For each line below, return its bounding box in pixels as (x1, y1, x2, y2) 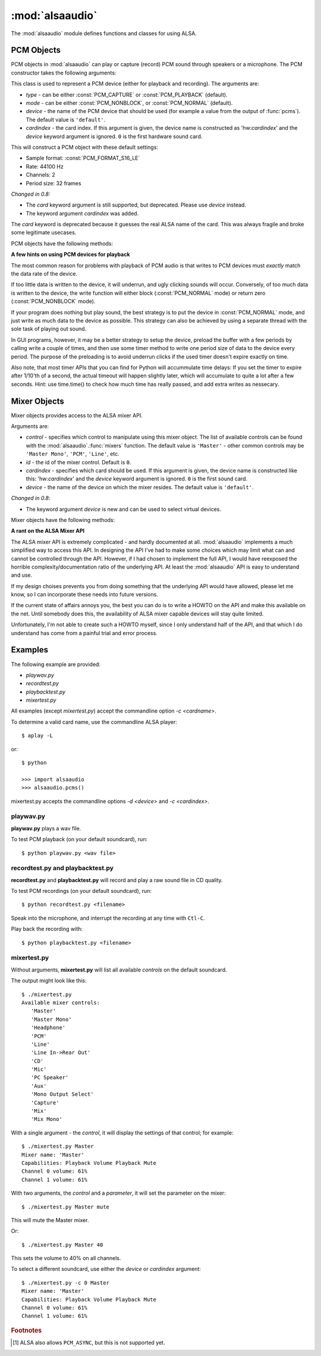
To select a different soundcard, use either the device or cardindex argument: (11, 1266, 202, 1273)
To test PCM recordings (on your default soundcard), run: (11, 888, 152, 895)
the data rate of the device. (11, 270, 77, 277)
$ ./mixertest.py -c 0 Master (21, 1279, 110, 1286)
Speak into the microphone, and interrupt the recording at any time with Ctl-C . (11, 914, 205, 921)
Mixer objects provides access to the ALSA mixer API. (11, 411, 143, 419)
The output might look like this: (11, 977, 87, 985)
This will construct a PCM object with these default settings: (11, 143, 159, 151)
